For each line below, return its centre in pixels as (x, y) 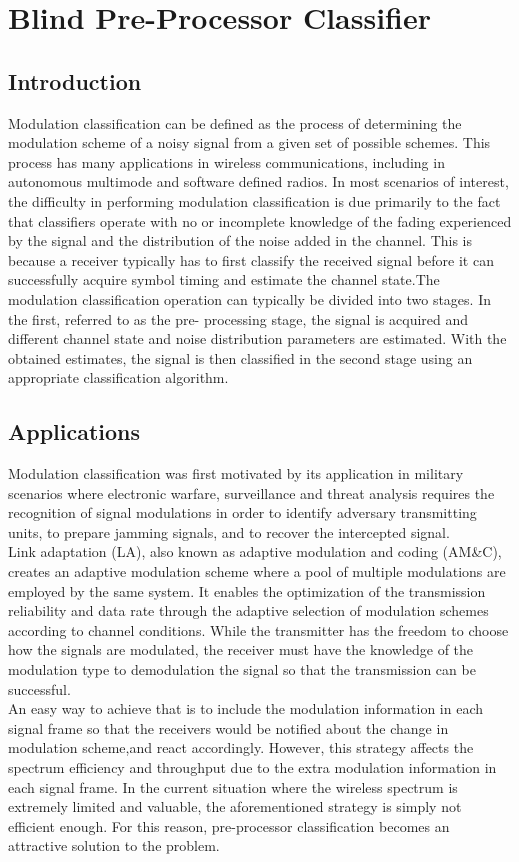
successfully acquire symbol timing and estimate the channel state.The (224, 279)
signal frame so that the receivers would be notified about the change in (228, 727)
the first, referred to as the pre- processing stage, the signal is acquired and (238, 318)
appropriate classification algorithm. (118, 377)
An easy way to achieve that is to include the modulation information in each (246, 708)
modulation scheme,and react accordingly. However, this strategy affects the (241, 747)
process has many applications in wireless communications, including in (226, 161)
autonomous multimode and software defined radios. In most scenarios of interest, (258, 181)
